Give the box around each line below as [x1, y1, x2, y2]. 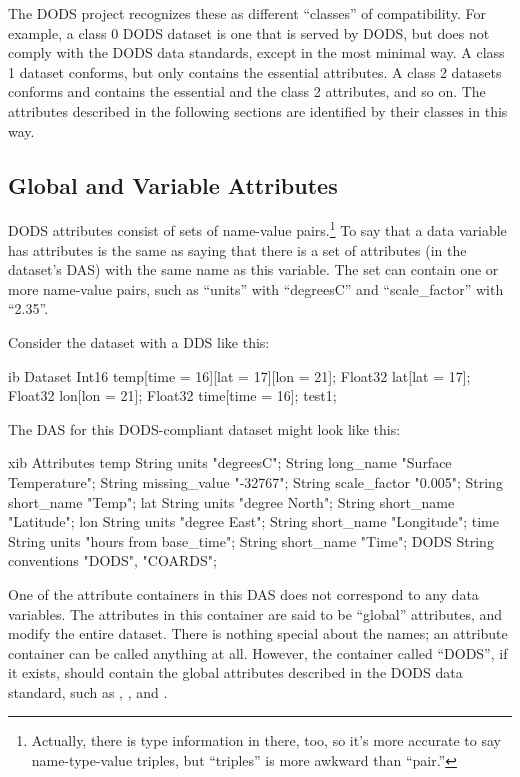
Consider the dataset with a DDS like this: [8, 331, 270, 352]
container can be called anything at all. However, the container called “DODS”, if [8, 642, 508, 663]
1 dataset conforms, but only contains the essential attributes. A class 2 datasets [8, 61, 502, 82]
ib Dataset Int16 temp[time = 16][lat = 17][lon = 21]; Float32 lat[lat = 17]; [8, 365, 471, 386]
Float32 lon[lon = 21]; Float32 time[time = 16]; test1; [8, 385, 337, 406]
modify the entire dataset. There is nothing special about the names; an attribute [8, 623, 508, 644]
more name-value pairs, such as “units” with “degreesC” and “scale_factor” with [8, 278, 504, 299]
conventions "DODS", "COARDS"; [8, 550, 217, 571]
